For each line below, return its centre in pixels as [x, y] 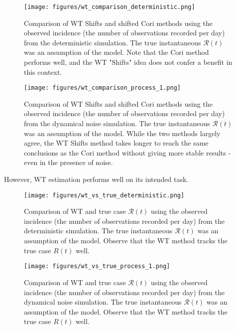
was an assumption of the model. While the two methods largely [122, 133]
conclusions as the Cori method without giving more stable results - [127, 152]
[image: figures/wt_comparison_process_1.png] [102, 88]
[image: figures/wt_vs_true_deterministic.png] [104, 195]
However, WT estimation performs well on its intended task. [96, 179]
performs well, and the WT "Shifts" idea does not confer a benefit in [128, 62]
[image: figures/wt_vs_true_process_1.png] [97, 266]
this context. [43, 72]
